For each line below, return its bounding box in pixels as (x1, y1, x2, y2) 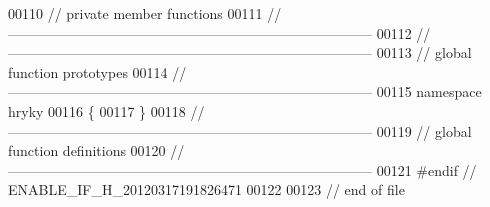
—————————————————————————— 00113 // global (8, 42, 472, 63)
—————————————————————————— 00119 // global (8, 120, 472, 141)
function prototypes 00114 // (8, 61, 187, 82)
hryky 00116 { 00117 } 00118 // (8, 100, 205, 121)
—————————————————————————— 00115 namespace (8, 81, 482, 102)
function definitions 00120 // (8, 140, 185, 161)
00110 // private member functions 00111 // (8, 3, 282, 23)
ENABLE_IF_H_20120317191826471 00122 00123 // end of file (8, 179, 405, 200)
